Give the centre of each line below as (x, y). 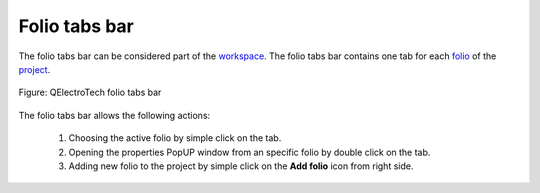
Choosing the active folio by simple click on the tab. (175, 138)
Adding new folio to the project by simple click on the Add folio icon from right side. (241, 166)
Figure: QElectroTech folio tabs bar (90, 92)
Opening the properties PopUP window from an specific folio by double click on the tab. (249, 152)
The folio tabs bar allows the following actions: (114, 115)
